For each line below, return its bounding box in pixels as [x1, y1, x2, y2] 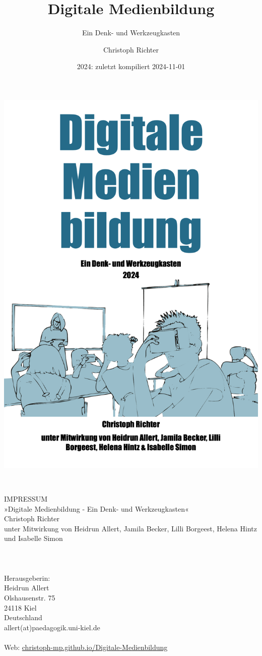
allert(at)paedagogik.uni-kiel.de [4, 622, 100, 632]
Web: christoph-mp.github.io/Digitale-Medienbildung [4, 641, 168, 652]
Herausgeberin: [4, 572, 50, 583]
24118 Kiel [4, 602, 37, 613]
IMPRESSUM [4, 494, 48, 504]
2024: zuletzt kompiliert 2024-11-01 [77, 61, 185, 72]
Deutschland [4, 612, 42, 623]
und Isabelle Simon [4, 533, 63, 543]
